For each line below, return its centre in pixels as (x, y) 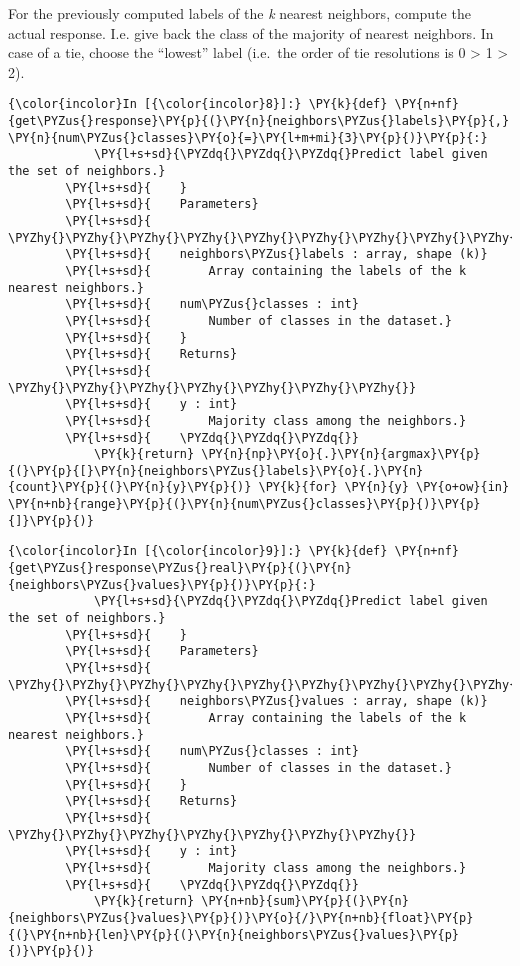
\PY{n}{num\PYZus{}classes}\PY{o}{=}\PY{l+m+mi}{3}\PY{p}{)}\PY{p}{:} (248, 137)
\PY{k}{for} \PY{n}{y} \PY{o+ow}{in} (384, 487)
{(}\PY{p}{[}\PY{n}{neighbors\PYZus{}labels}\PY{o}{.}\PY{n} (216, 470)
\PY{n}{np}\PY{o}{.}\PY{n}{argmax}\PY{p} (341, 454)
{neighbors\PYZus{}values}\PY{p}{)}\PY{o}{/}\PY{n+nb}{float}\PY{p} (241, 917)
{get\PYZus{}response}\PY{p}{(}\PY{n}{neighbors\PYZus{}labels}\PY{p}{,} (259, 121)
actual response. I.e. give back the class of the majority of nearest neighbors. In (251, 32)
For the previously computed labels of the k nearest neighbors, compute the (239, 13)
